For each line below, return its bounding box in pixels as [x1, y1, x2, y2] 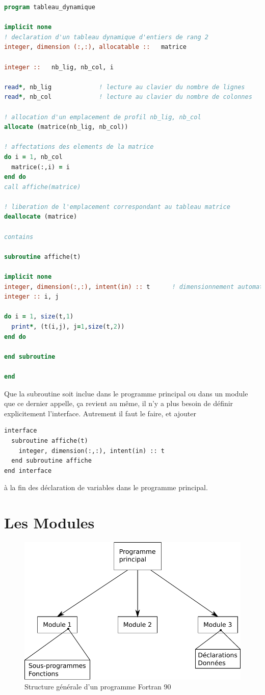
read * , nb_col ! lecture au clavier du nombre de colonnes [4, 93, 252, 101]
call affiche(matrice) [4, 183, 81, 191]
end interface [4, 467, 52, 474]
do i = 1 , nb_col [4, 153, 63, 161]
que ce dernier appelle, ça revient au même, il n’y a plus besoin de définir [4, 398, 233, 409]
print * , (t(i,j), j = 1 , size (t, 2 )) [11, 323, 125, 330]
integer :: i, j [4, 293, 59, 301]
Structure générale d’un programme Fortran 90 [24, 681, 171, 692]
